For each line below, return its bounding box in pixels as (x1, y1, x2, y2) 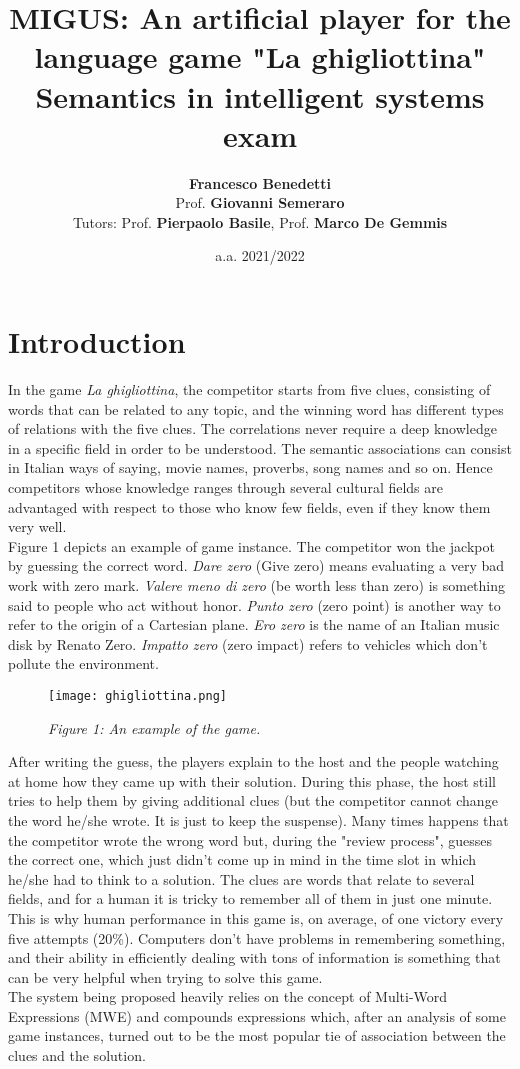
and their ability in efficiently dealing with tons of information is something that (8, 947, 501, 968)
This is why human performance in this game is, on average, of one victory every (8, 907, 504, 928)
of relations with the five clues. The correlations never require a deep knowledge (8, 418, 497, 439)
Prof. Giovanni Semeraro (175, 192, 345, 213)
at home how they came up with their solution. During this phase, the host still (8, 770, 496, 791)
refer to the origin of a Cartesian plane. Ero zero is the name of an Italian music (8, 614, 500, 635)
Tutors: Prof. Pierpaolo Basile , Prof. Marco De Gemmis (72, 211, 448, 232)
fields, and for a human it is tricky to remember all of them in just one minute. (8, 888, 493, 909)
